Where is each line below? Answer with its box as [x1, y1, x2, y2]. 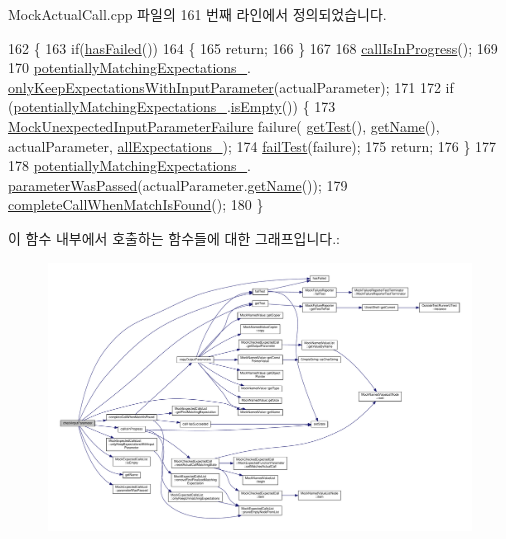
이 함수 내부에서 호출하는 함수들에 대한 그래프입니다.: [8, 227, 340, 248]
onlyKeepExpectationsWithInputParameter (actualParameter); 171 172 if [8, 76, 454, 97]
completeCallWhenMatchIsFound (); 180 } [8, 194, 264, 215]
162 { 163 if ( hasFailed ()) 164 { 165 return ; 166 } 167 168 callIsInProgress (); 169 [8, 37, 498, 58]
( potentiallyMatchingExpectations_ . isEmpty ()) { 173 [8, 96, 336, 117]
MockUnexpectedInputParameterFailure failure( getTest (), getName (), [8, 115, 440, 136]
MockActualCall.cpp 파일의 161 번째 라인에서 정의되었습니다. [8, 4, 387, 24]
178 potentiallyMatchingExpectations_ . [8, 155, 252, 176]
